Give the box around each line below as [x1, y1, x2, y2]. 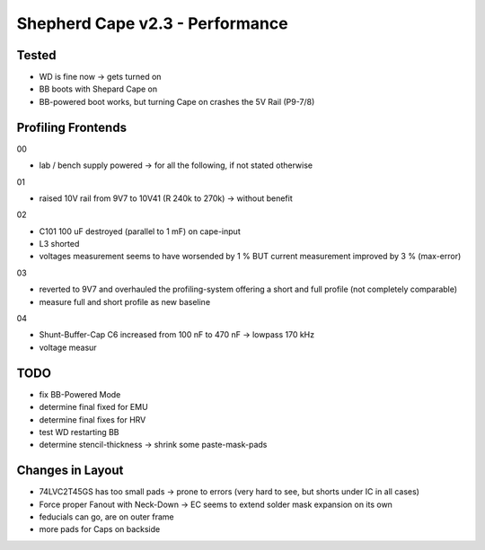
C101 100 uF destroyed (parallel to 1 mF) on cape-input [39, 225, 242, 237]
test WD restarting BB [39, 426, 120, 437]
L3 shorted [39, 239, 80, 249]
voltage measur [39, 342, 98, 353]
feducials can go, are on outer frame [39, 511, 174, 522]
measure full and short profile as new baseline [39, 296, 211, 307]
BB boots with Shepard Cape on [39, 83, 157, 94]
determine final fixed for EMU [39, 402, 148, 413]
